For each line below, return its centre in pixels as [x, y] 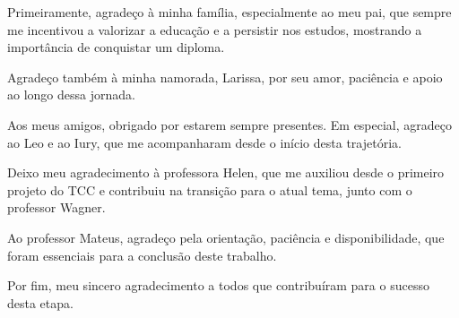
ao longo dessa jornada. [71, 95]
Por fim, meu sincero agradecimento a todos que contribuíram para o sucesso [218, 285]
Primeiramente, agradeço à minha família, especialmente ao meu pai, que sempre [229, 12]
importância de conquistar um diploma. [116, 47]
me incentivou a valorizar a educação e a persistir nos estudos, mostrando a [215, 29]
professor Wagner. [56, 207]
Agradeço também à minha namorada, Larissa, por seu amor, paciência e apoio [225, 77]
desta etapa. [40, 302]
